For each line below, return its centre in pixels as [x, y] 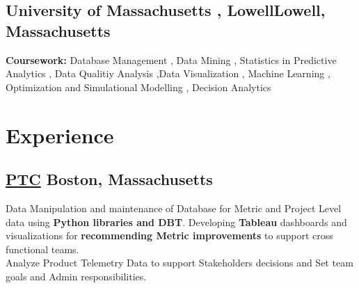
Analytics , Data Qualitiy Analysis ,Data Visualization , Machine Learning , [168, 73]
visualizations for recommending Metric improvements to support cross [169, 235]
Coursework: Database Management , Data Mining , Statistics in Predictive [171, 59]
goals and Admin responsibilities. [76, 276]
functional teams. [42, 249]
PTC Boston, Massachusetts [109, 179]
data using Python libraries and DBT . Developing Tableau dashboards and [176, 222]
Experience [60, 135]
